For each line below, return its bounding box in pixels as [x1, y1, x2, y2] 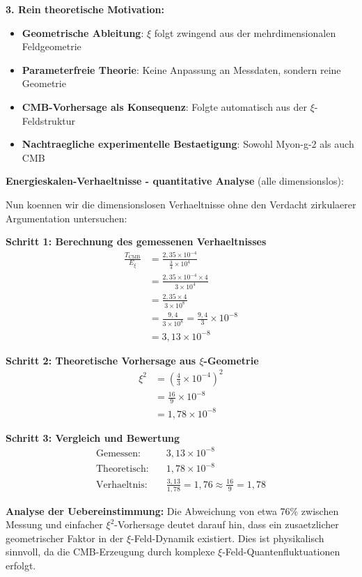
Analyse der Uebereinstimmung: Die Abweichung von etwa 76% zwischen [6, 503, 339, 518]
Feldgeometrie [22, 39, 81, 54]
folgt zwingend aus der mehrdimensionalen [154, 25, 336, 40]
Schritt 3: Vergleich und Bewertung [6, 430, 180, 445]
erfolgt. [6, 558, 36, 573]
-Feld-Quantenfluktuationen [222, 544, 340, 559]
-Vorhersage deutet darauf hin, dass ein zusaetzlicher [114, 517, 339, 532]
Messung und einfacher [6, 517, 103, 532]
